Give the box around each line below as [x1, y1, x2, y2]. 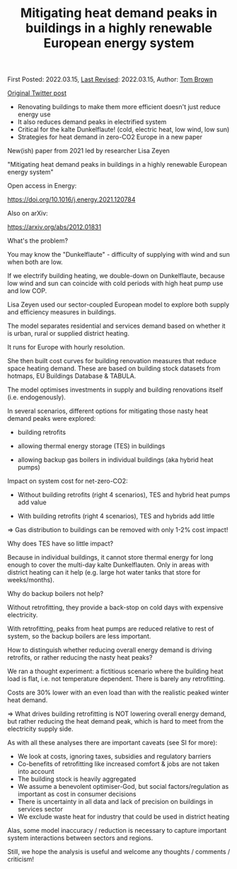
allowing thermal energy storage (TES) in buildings [17, 442, 166, 450]
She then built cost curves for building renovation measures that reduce [7, 357, 217, 365]
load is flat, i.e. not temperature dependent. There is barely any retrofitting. [7, 675, 226, 683]
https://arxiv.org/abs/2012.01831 [7, 223, 101, 231]
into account [17, 768, 54, 776]
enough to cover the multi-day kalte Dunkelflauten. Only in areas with [7, 560, 210, 569]
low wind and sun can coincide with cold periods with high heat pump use [7, 279, 224, 288]
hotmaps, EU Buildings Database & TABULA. [7, 372, 137, 380]
